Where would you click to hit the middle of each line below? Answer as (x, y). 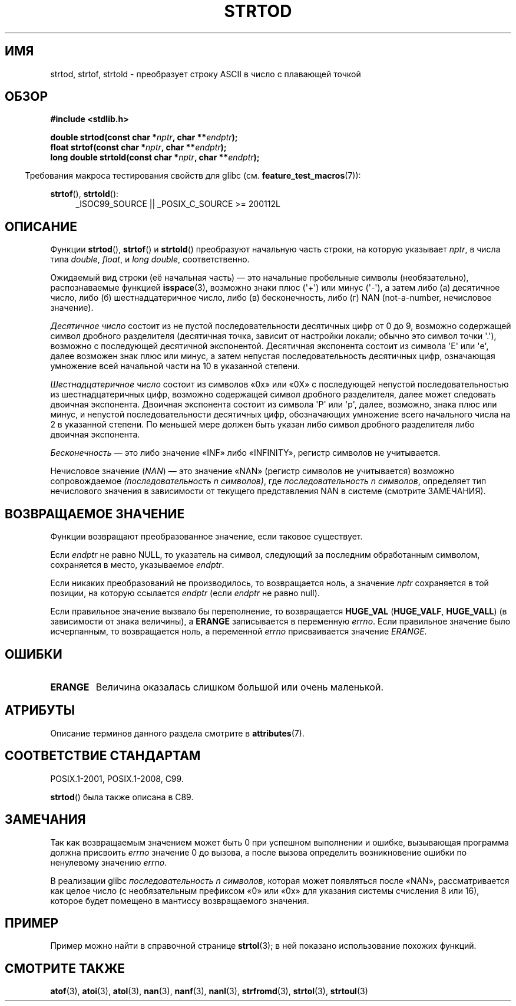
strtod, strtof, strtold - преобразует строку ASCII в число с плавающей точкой (206, 74)
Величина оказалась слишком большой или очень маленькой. (240, 687)
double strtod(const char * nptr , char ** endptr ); (144, 137)
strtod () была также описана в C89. (122, 797)
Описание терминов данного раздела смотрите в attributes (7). (177, 733)
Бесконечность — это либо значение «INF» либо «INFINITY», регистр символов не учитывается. (245, 453)
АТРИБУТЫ (40, 711)
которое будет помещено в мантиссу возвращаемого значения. (180, 900)
